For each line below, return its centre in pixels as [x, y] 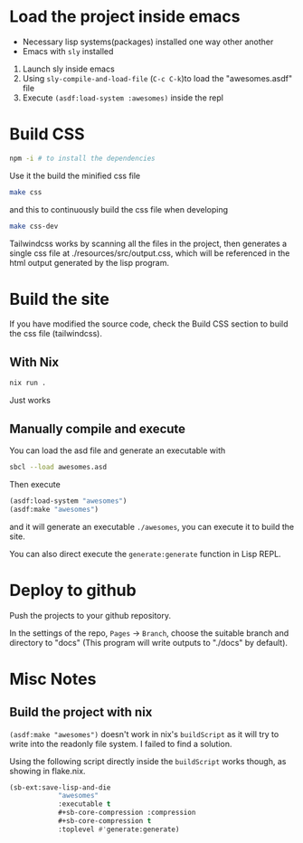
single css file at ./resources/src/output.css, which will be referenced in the [150, 253]
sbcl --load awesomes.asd [58, 467]
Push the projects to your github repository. [90, 615]
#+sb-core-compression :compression [127, 813]
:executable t [84, 804]
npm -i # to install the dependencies [82, 158]
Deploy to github [73, 590]
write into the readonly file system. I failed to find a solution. [121, 744]
